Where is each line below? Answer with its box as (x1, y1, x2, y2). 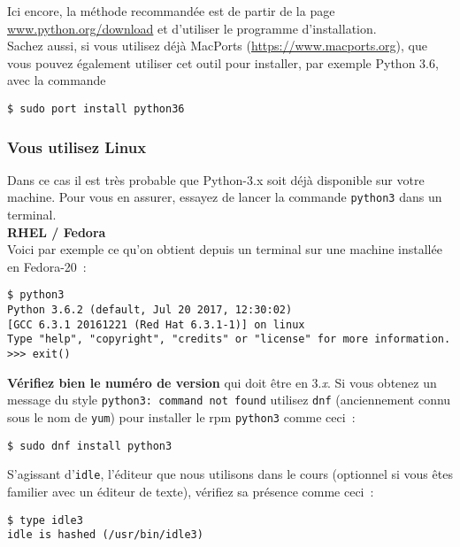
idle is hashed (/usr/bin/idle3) (7, 528, 203, 542)
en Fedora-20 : (7, 257, 87, 275)
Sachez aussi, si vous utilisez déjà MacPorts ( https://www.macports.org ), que (7, 36, 427, 55)
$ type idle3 (7, 513, 83, 527)
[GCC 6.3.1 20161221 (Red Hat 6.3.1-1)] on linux (7, 318, 305, 331)
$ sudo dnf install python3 (7, 439, 172, 452)
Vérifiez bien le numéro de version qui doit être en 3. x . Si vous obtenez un (7, 373, 437, 391)
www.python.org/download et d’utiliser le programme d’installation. (7, 19, 377, 37)
